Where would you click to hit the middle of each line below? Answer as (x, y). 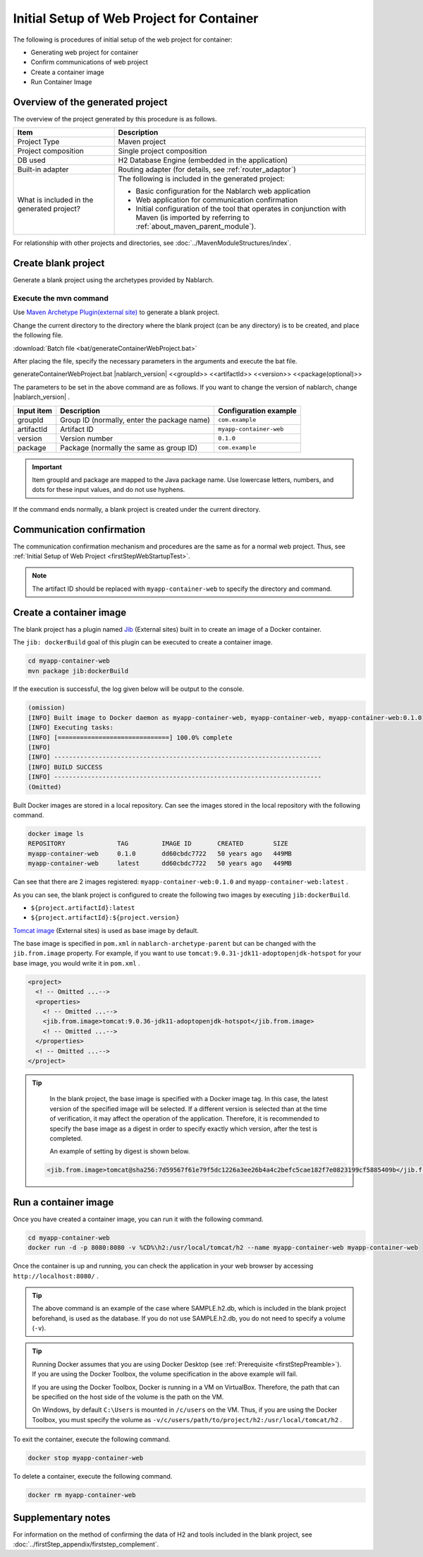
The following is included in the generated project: (202, 179)
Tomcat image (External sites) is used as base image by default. (106, 930)
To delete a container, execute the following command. (93, 1477)
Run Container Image (61, 82)
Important (47, 467)
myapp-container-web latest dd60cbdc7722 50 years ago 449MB (160, 864)
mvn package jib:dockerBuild (78, 671)
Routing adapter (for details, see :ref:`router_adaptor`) (207, 169)
